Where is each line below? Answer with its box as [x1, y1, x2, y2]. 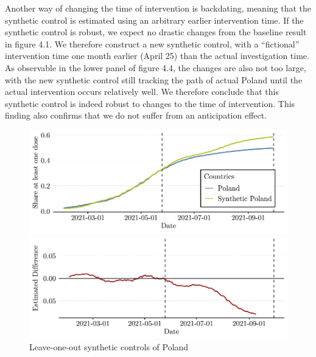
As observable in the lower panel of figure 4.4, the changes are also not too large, [5, 61, 306, 74]
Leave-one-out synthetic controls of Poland [29, 341, 189, 353]
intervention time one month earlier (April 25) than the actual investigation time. [5, 49, 309, 62]
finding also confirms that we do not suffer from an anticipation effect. [5, 109, 267, 122]
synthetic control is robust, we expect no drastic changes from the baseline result [5, 26, 307, 38]
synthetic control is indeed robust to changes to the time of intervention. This [5, 97, 295, 109]
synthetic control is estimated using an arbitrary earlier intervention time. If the [5, 13, 304, 26]
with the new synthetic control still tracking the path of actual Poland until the [5, 73, 303, 86]
